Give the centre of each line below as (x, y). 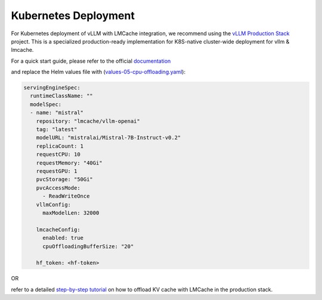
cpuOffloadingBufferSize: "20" (88, 246)
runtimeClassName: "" (62, 96)
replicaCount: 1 (60, 146)
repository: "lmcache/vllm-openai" (88, 121)
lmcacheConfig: (58, 229)
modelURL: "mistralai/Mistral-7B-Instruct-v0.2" (109, 138)
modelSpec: (46, 104)
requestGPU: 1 (57, 171)
